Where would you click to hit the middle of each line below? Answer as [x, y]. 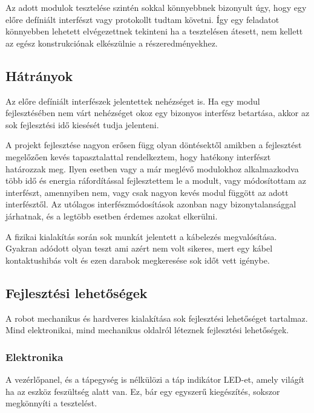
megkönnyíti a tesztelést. [51, 403]
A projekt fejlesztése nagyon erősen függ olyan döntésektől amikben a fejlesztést [154, 145]
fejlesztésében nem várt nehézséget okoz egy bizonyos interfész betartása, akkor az [158, 113]
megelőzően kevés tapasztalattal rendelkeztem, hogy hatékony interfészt [138, 156]
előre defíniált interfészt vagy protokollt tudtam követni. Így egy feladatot [142, 19]
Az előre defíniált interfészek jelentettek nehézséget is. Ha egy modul [133, 101]
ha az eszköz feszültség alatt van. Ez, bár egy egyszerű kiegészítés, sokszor [143, 391]
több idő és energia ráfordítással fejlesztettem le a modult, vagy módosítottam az [156, 180]
